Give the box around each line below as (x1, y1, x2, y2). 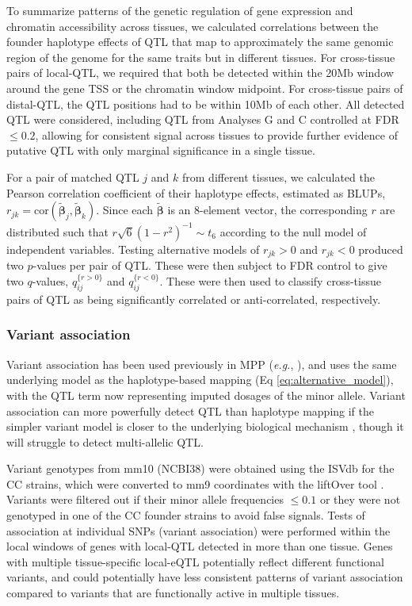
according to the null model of (219, 223, 367, 240)
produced (358, 240, 403, 257)
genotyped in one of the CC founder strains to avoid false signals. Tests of (6, 507, 365, 524)
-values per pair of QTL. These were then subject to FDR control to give (32, 257, 387, 274)
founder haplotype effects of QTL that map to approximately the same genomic (6, 33, 394, 50)
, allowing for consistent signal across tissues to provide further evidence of (35, 126, 398, 143)
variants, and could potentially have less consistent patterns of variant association (6, 569, 403, 585)
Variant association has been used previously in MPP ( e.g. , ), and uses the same (6, 355, 397, 372)
